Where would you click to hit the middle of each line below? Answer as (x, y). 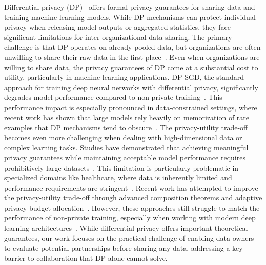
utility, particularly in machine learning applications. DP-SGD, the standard (124, 77)
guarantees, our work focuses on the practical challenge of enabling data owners (129, 238)
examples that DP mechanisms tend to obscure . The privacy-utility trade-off (126, 127)
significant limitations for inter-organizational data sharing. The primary (118, 37)
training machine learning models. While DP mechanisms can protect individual (130, 17)
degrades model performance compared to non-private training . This (113, 97)
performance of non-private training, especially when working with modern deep (130, 218)
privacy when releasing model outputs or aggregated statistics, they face (117, 27)
